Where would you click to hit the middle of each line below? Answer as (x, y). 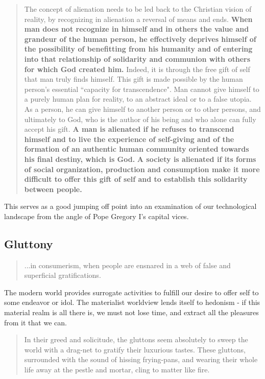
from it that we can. (35, 322)
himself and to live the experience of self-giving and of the (129, 139)
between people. (53, 189)
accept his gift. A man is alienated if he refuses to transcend (129, 129)
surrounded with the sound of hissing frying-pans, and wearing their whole (141, 359)
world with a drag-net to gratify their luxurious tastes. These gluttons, (135, 349)
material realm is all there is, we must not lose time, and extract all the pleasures (131, 312)
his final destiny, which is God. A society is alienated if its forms (140, 159)
